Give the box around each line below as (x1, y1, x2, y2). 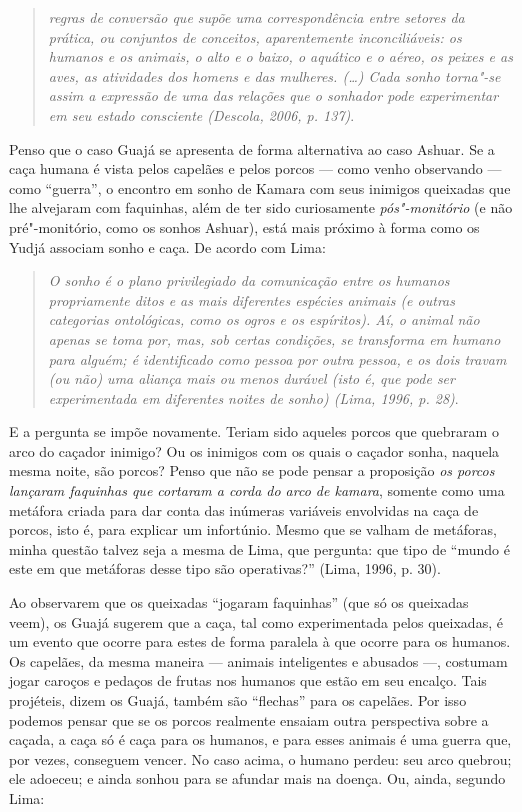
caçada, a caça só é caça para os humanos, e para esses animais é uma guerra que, (9, 729, 512, 750)
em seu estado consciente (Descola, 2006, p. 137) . (48, 104, 355, 125)
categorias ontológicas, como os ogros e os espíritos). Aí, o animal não (48, 309, 480, 330)
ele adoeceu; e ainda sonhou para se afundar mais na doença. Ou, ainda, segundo (9, 768, 506, 789)
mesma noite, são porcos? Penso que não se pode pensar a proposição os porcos (9, 460, 495, 481)
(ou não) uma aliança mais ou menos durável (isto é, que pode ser (48, 368, 455, 389)
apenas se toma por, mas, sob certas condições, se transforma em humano (48, 328, 501, 349)
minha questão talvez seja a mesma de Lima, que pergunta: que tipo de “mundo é (9, 538, 510, 559)
